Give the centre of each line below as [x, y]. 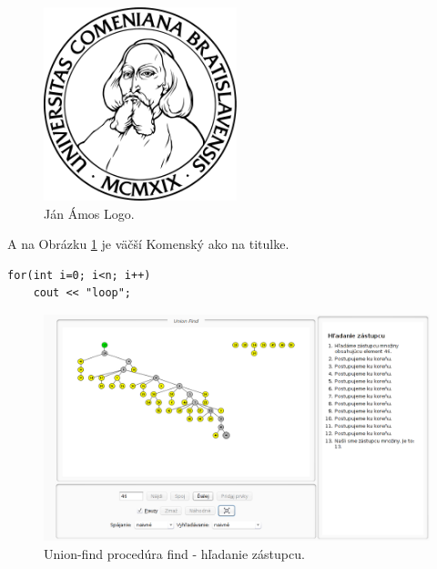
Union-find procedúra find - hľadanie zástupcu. [174, 553]
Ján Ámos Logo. [89, 213]
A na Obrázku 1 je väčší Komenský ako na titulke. [148, 244]
